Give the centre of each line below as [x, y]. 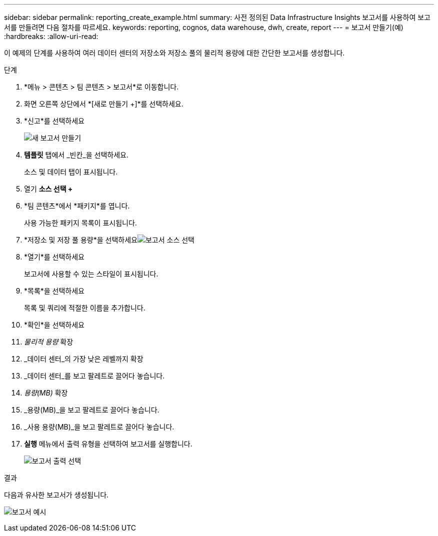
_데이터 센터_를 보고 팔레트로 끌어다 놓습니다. [94, 376]
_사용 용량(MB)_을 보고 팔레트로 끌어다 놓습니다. [99, 427]
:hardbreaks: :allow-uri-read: [51, 36]
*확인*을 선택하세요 [54, 325]
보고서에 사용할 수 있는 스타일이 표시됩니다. [91, 274]
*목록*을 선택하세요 [54, 291]
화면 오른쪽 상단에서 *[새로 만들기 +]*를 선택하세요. [104, 104]
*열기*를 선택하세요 [54, 257]
